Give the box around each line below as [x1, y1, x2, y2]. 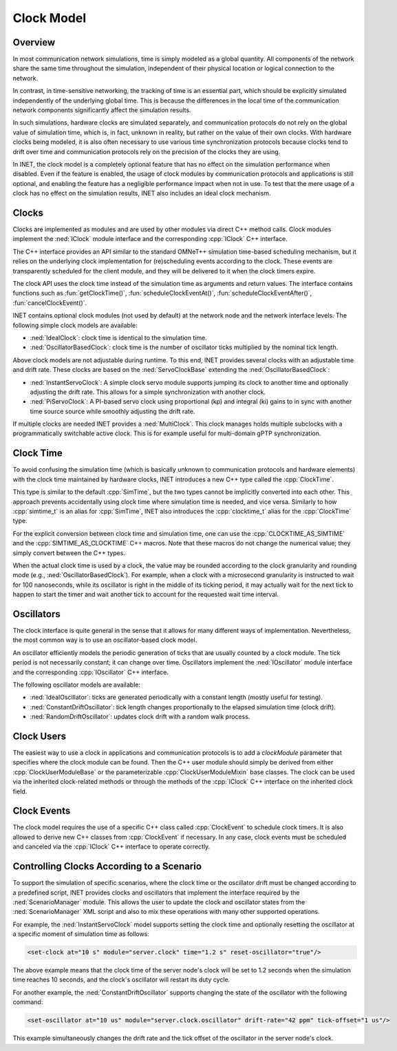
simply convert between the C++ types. [12, 548, 125, 557]
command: [12, 998, 43, 1006]
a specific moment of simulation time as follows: [12, 930, 149, 938]
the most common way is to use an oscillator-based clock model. [12, 636, 197, 644]
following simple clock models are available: [12, 321, 138, 329]
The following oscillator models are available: [12, 680, 141, 689]
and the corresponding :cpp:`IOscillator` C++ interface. [12, 668, 169, 676]
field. [12, 787, 28, 795]
